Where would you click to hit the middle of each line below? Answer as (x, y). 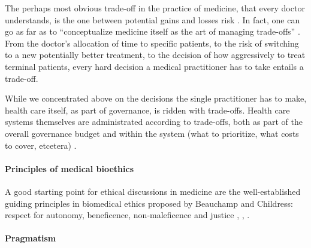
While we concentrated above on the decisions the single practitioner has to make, (156, 98)
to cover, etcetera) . (41, 145)
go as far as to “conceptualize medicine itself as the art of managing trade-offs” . (153, 31)
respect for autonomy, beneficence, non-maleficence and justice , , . (127, 215)
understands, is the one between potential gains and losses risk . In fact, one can (153, 19)
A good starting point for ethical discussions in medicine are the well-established (153, 191)
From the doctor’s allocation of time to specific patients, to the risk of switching (152, 43)
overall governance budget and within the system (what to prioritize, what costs (152, 133)
